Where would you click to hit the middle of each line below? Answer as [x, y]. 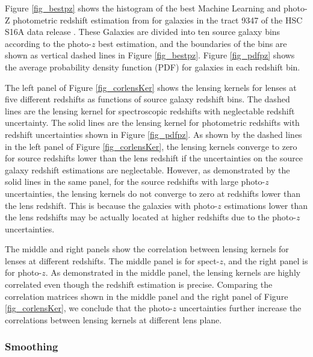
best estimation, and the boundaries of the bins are [193, 43]
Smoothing [32, 346]
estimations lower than [266, 205]
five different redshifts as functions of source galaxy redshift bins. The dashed [147, 99]
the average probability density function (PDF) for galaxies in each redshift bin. [153, 67]
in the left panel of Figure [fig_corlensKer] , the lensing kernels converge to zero [151, 146]
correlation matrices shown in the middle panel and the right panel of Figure [147, 296]
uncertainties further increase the [240, 308]
